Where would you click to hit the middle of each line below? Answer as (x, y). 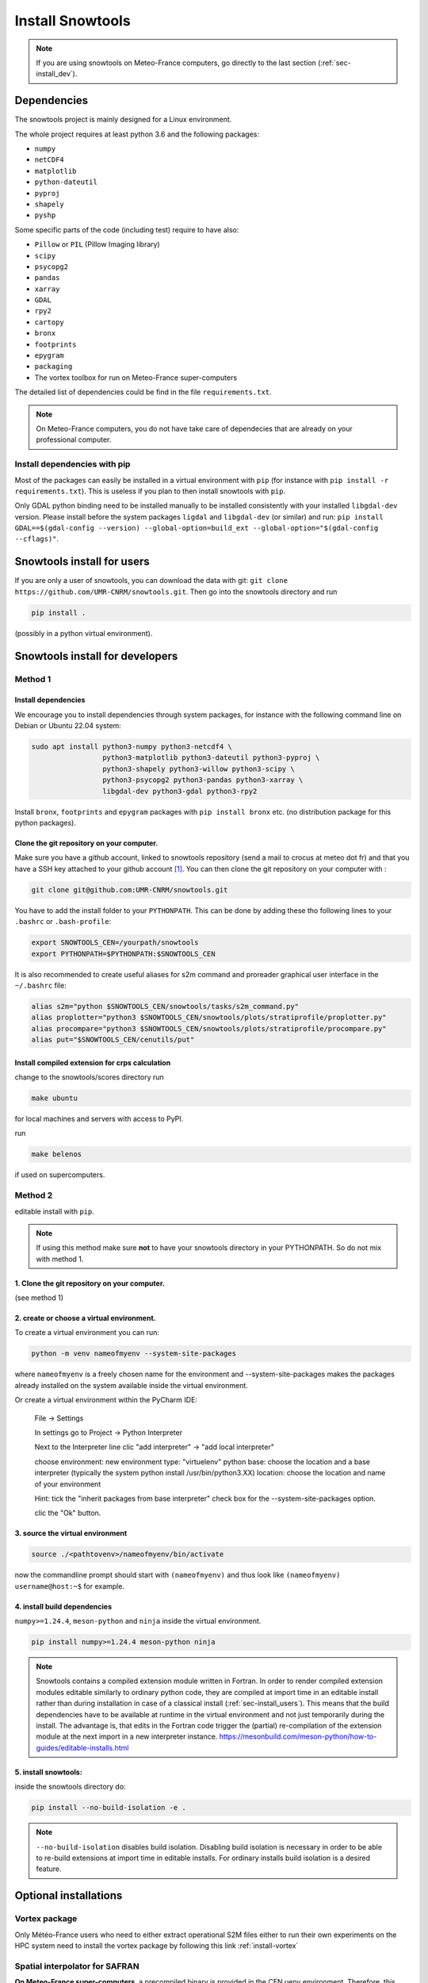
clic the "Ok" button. (68, 1513)
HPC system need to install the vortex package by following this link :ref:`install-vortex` (157, 1945)
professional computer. (74, 439)
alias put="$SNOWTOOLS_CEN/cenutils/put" (113, 1040)
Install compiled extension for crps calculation (93, 1062)
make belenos (57, 1155)
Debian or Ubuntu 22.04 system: (68, 726)
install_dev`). (57, 74)
